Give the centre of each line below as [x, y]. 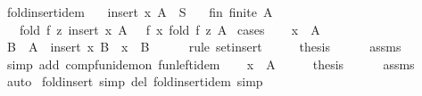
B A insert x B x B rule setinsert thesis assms [204, 47]
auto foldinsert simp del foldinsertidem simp [135, 81]
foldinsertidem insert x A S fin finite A [140, 12]
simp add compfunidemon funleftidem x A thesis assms [211, 64]
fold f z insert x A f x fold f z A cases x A [170, 29]
